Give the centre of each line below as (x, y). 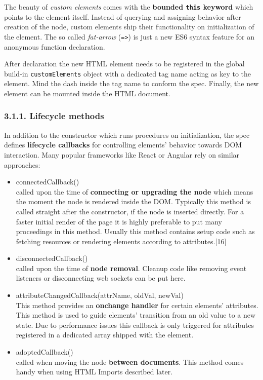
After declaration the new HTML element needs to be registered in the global (124, 64)
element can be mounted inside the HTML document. (87, 93)
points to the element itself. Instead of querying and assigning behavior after (123, 16)
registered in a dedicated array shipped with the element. (105, 335)
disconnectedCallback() (52, 258)
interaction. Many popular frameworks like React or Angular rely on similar (122, 154)
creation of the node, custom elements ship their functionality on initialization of (129, 27)
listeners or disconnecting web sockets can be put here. (101, 278)
